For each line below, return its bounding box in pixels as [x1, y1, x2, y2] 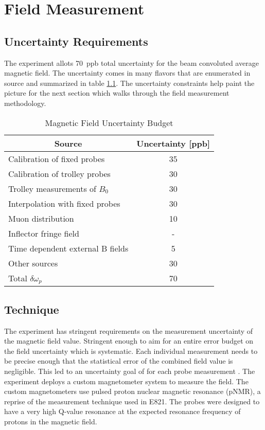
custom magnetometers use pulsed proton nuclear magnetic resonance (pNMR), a [4, 386, 261, 397]
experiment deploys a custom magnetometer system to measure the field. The [4, 375, 249, 386]
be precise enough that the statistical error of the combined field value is [4, 355, 233, 366]
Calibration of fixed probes [8, 152, 105, 165]
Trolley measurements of [8, 182, 96, 194]
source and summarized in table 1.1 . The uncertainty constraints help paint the [4, 77, 255, 88]
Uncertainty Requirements [4, 33, 148, 49]
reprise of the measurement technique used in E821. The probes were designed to [4, 396, 260, 406]
